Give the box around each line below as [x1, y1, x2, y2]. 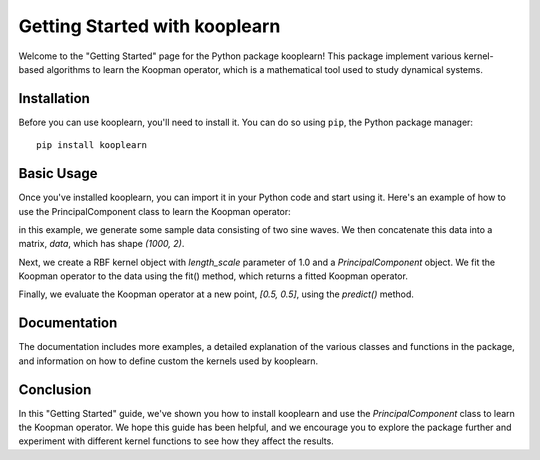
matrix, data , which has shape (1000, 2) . [18, 238, 185, 250]
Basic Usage [18, 165, 98, 182]
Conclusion [18, 381, 92, 398]
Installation [18, 90, 90, 107]
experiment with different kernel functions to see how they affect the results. [18, 435, 334, 447]
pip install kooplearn [36, 140, 148, 151]
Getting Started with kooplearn [18, 15, 281, 37]
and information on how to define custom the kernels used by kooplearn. [18, 355, 319, 367]
